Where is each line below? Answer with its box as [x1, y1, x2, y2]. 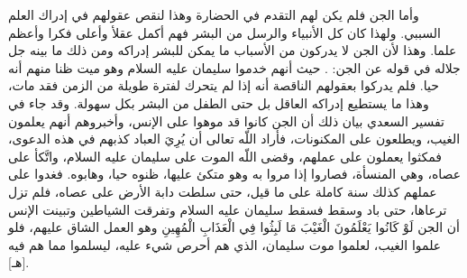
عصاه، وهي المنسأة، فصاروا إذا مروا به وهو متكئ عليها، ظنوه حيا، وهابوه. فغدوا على [8, 164, 461, 183]
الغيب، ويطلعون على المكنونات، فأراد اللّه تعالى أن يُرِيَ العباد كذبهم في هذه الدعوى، [8, 129, 461, 148]
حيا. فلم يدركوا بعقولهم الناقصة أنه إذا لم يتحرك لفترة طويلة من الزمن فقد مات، [8, 76, 439, 95]
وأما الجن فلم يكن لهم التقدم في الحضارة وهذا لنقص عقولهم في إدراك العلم [8, 5, 419, 23]
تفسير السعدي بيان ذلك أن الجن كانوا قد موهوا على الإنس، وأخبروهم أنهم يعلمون [8, 111, 444, 130]
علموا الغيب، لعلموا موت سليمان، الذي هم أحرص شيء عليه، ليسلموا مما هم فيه [8, 235, 442, 254]
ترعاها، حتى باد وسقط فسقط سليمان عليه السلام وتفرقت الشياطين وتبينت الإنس [8, 199, 447, 218]
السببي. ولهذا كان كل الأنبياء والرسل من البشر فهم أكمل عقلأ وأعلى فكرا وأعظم [8, 23, 441, 42]
